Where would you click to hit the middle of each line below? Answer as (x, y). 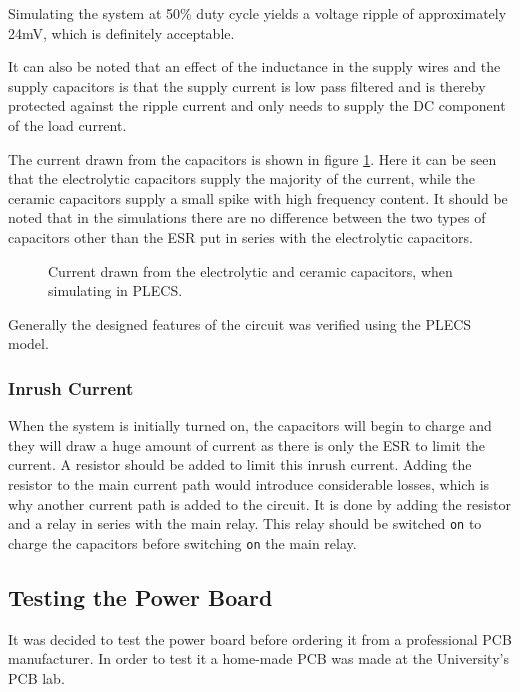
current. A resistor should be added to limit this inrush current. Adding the (240, 464)
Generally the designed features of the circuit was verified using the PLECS (240, 323)
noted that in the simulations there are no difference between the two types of (247, 217)
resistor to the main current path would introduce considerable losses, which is (249, 483)
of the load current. (67, 124)
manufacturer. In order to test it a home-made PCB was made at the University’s (258, 658)
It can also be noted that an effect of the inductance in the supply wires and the (254, 66)
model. (28, 343)
